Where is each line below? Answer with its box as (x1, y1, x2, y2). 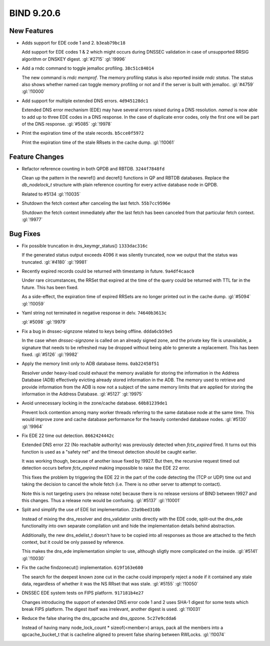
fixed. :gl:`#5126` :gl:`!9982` (21, 351, 79, 357)
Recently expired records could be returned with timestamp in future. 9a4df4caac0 (21, 268, 194, 274)
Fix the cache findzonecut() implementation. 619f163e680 (21, 564, 143, 571)
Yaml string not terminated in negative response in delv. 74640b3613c (21, 310, 167, 316)
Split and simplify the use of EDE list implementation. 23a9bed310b (21, 507, 160, 513)
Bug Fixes (9, 230, 41, 238)
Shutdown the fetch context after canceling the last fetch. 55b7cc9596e (21, 200, 171, 206)
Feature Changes (9, 152, 64, 161)
